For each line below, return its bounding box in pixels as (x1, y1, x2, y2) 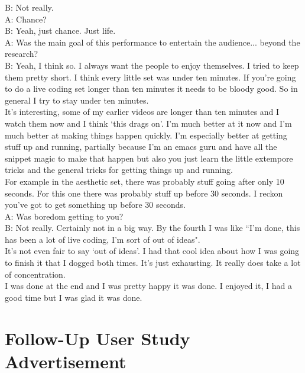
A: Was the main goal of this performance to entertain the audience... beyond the (5, 36, 300, 48)
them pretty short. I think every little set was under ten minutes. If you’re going (5, 70, 296, 83)
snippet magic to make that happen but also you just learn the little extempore (5, 152, 293, 164)
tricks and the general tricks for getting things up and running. (5, 163, 233, 176)
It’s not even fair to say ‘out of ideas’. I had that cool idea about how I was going (5, 245, 300, 257)
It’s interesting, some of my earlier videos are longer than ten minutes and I (5, 105, 280, 118)
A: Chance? (5, 12, 47, 25)
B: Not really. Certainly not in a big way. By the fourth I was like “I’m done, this (5, 221, 300, 234)
